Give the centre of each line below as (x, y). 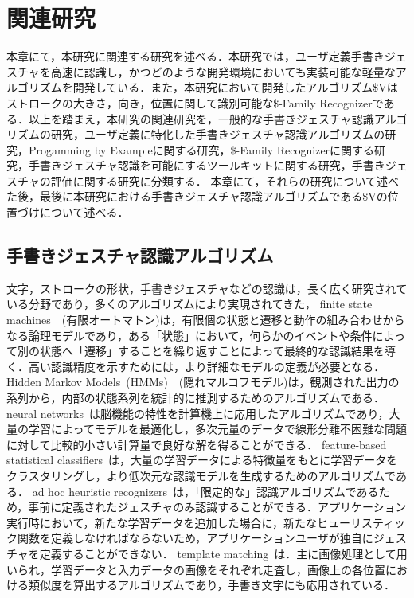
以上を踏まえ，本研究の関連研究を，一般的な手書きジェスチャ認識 (201, 118)
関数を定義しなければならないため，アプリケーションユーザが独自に (195, 538)
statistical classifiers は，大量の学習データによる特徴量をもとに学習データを (202, 460)
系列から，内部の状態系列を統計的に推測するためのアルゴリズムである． (196, 398)
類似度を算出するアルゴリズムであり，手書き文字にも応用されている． (212, 585)
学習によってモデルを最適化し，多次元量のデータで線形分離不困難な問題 (217, 429)
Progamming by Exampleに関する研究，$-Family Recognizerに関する (201, 149)
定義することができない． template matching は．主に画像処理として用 (223, 553)
